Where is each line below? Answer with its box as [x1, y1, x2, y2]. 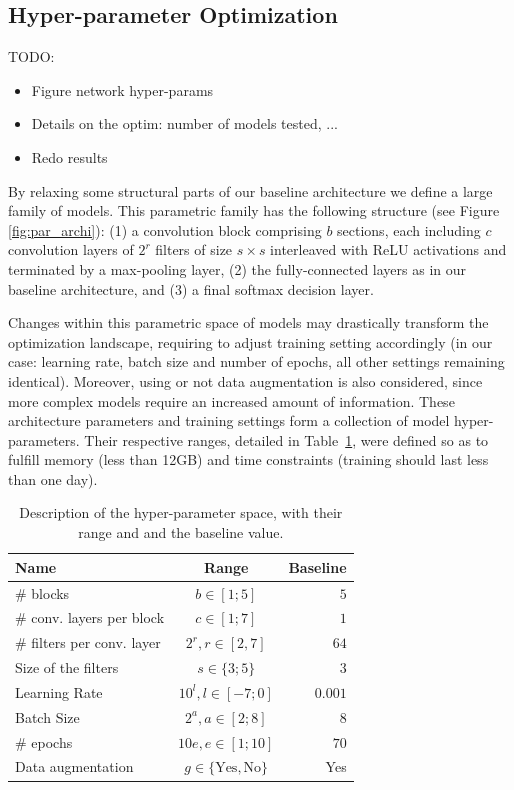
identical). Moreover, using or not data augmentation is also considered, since [8, 370, 483, 391]
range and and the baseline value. [78, 522, 284, 543]
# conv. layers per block [15, 607, 165, 628]
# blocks [15, 582, 70, 603]
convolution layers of [8, 239, 134, 260]
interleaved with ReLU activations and [270, 239, 507, 260]
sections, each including [337, 219, 481, 240]
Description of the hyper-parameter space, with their [19, 502, 343, 523]
